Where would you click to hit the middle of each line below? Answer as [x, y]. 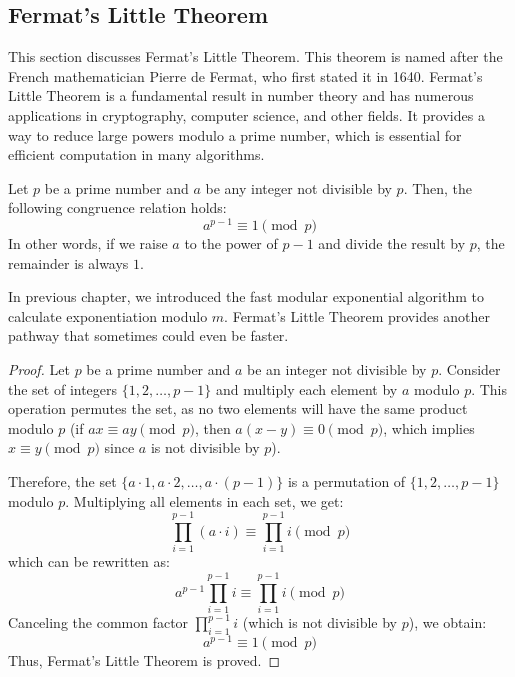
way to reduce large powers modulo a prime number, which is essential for [235, 134]
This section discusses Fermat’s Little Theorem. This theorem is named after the [255, 56]
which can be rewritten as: [89, 561]
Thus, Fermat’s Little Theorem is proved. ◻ [144, 659]
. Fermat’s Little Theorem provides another [357, 315]
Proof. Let [39, 369]
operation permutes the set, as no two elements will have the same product [238, 408]
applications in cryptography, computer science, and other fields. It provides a [246, 114]
